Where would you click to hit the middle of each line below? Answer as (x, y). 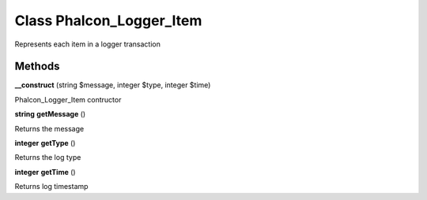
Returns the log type (48, 157)
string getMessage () (50, 114)
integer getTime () (45, 172)
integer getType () (45, 143)
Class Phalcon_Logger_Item (108, 20)
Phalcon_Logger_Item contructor (68, 99)
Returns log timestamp (51, 187)
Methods (37, 67)
